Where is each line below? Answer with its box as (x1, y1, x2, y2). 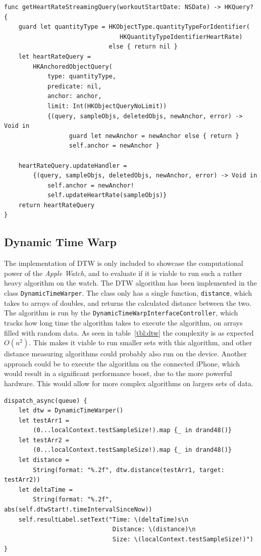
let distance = (18, 456, 69, 464)
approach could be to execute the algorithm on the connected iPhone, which (4, 358, 240, 368)
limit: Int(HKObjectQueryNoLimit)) (47, 102, 167, 110)
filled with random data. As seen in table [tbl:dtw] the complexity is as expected (4, 327, 254, 338)
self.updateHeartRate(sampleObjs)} (47, 192, 167, 199)
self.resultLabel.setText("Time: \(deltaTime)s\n (18, 516, 189, 523)
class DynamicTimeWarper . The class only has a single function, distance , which (4, 288, 252, 298)
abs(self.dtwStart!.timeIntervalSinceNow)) (4, 506, 152, 514)
